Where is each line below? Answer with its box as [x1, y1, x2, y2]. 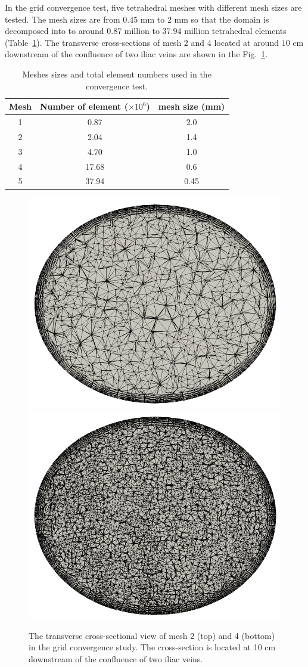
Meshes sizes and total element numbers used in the [22, 67, 211, 80]
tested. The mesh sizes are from [5, 13, 120, 25]
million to [124, 24, 160, 37]
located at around [214, 36, 279, 48]
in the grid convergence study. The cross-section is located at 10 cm [29, 641, 276, 653]
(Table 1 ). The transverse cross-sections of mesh [5, 36, 182, 48]
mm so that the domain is [174, 13, 269, 25]
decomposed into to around [5, 24, 104, 37]
